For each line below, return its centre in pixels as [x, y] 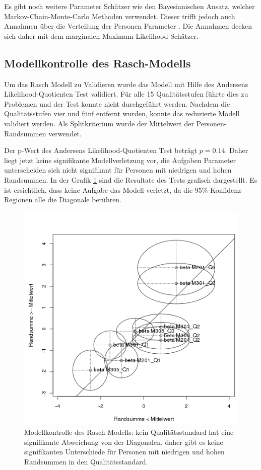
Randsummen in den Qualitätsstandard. [86, 462]
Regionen [18, 200]
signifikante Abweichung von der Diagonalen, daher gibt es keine [124, 442]
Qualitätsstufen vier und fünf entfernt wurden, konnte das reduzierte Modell [122, 113]
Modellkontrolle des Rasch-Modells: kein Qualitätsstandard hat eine [129, 432]
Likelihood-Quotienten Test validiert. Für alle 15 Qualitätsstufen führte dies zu [126, 94]
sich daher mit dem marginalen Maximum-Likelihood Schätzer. [101, 35]
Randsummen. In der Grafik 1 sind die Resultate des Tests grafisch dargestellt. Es [131, 179]
